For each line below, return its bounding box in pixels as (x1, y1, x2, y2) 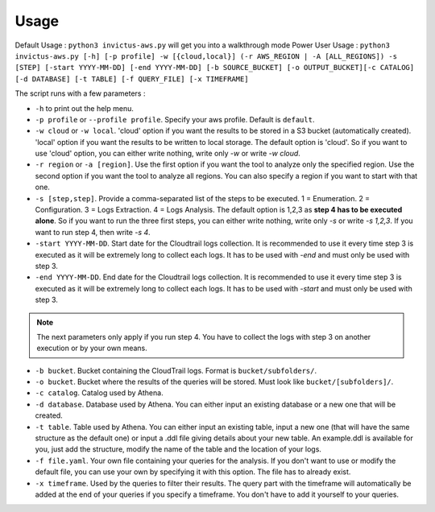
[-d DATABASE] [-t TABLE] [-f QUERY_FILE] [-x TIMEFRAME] (14, 74, 249, 84)
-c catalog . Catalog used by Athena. (35, 388, 164, 398)
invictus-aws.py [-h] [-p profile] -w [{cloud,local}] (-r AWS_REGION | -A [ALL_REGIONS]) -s (14, 52, 398, 60)
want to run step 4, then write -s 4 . (35, 227, 151, 237)
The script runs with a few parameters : (14, 89, 146, 98)
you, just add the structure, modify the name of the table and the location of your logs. (35, 444, 322, 454)
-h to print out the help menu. (35, 103, 135, 113)
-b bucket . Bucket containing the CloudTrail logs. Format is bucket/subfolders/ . (35, 365, 317, 375)
